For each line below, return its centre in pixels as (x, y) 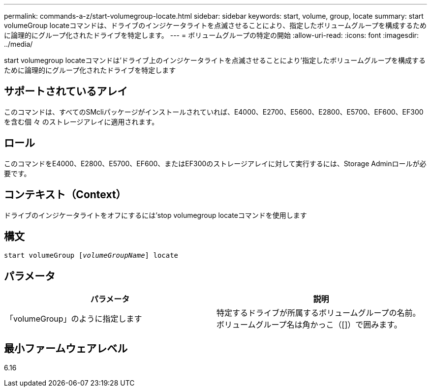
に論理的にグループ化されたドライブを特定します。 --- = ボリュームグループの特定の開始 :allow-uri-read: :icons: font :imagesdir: (212, 35)
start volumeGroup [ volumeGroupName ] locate (91, 256)
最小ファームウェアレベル (66, 348)
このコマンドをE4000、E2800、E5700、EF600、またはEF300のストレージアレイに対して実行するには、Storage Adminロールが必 (215, 163)
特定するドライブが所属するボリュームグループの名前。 (319, 313)
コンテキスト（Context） (65, 195)
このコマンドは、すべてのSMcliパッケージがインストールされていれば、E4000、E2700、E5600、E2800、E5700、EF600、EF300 (214, 112)
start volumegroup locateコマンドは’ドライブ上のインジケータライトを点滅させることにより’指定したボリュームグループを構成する (215, 60)
